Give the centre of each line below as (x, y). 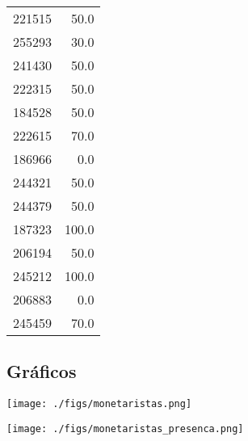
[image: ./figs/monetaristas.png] (99, 404)
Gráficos (42, 371)
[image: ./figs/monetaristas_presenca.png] (125, 428)
